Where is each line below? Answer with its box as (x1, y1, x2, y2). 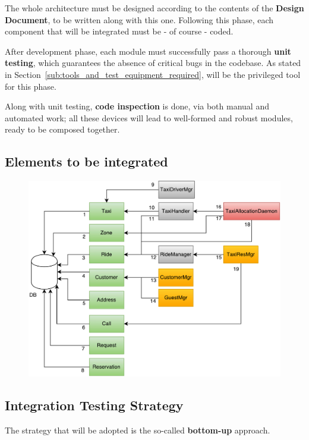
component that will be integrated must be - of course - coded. (5, 25, 234, 37)
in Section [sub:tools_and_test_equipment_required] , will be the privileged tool (5, 68, 301, 80)
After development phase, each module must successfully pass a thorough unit (5, 45, 291, 57)
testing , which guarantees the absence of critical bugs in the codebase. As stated (5, 56, 301, 69)
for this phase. (5, 80, 56, 92)
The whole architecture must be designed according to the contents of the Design (5, 2, 304, 14)
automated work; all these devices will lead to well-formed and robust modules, (5, 111, 293, 124)
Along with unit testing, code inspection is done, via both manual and (5, 100, 269, 112)
